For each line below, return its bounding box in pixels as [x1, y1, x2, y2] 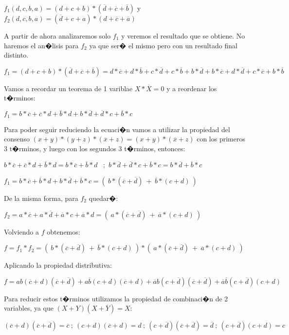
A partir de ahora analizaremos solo [4, 31, 111, 40]
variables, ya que [4, 303, 54, 313]
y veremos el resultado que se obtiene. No [121, 31, 245, 40]
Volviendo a [4, 226, 39, 236]
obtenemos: [47, 226, 80, 236]
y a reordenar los [166, 83, 217, 93]
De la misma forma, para [4, 193, 78, 203]
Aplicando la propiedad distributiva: [4, 260, 112, 270]
